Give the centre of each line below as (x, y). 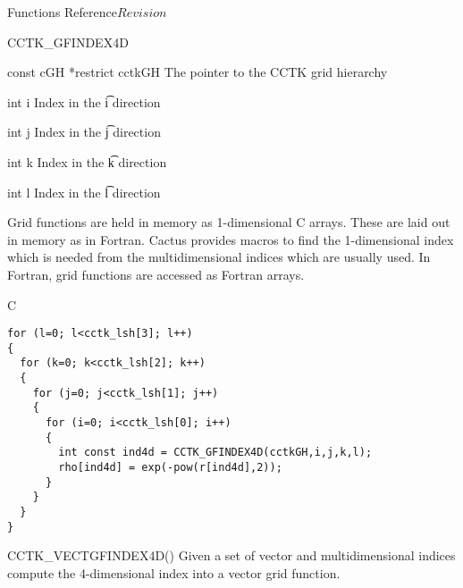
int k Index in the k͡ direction (87, 161)
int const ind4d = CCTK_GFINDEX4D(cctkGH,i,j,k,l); (215, 453)
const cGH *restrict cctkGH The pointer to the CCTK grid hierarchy (198, 72)
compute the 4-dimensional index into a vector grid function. (174, 572)
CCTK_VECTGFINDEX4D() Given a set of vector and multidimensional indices (231, 555)
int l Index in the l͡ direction (84, 192)
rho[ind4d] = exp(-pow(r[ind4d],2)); (170, 468)
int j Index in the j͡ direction (84, 132)
